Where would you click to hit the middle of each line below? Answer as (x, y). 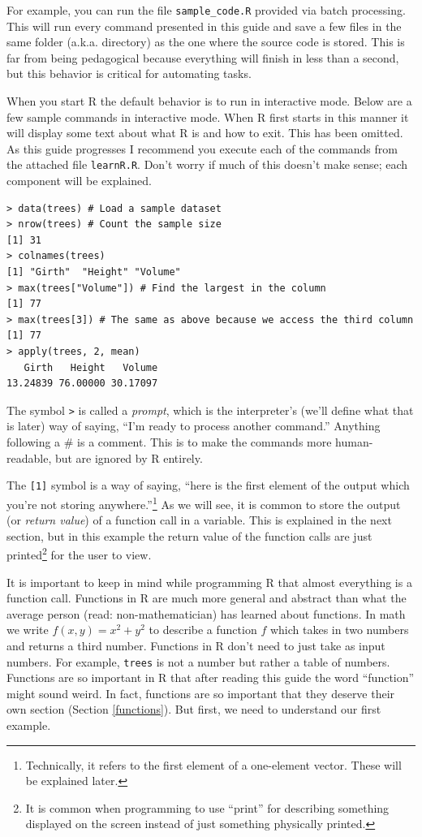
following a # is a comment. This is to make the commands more (169, 442)
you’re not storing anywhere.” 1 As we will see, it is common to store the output (204, 503)
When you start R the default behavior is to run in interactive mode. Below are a (209, 101)
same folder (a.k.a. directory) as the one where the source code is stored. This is (206, 42)
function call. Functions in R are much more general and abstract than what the (207, 598)
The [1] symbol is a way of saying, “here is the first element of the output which (208, 485)
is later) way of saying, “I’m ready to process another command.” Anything (194, 426)
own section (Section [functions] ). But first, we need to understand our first (194, 709)
